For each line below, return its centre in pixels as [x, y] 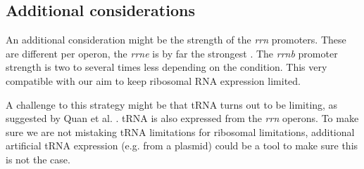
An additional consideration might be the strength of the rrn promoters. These [176, 40]
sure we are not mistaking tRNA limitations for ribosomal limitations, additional [180, 131]
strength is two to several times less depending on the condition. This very [167, 67]
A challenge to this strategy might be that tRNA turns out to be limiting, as [172, 104]
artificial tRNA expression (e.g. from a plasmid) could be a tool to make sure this [182, 146]
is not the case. [38, 159]
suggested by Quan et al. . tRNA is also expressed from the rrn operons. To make [182, 118]
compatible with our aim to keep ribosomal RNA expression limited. [153, 80]
